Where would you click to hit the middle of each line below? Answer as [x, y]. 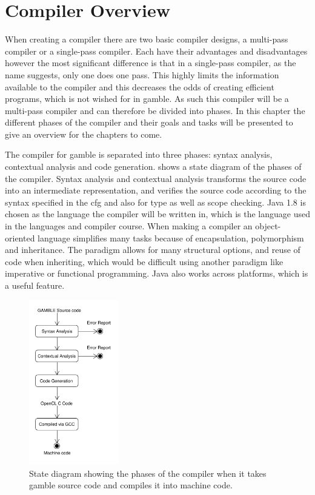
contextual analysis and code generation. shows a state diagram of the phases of [153, 167]
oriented [20, 237]
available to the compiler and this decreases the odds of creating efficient [140, 86]
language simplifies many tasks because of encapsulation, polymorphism [171, 237]
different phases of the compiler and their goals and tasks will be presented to [149, 122]
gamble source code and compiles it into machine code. [131, 485]
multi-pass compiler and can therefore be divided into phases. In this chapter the [155, 110]
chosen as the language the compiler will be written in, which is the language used [157, 214]
